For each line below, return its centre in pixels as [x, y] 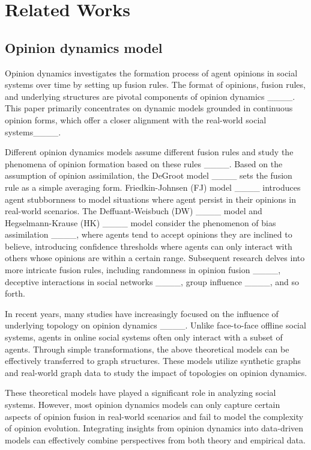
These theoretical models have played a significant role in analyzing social [140, 393]
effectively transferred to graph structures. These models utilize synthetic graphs [153, 361]
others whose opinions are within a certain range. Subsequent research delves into [155, 258]
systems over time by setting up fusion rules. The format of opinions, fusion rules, [155, 85]
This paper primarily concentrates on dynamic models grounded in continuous [149, 108]
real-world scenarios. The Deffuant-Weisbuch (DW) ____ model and [134, 211]
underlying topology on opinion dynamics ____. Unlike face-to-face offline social [155, 325]
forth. [15, 293]
